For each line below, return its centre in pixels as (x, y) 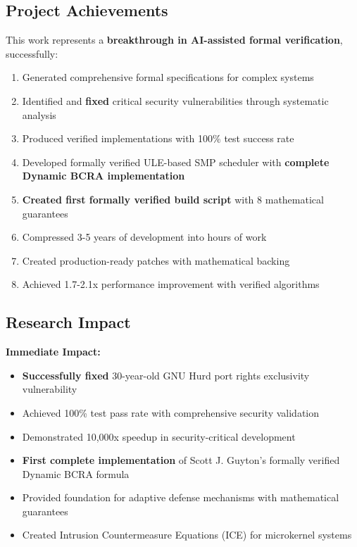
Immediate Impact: (53, 352)
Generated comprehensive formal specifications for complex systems (168, 77)
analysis (39, 114)
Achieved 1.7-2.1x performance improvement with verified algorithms (171, 284)
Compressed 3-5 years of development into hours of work (144, 237)
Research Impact (68, 322)
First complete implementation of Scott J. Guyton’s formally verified (181, 460)
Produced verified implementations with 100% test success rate (158, 138)
